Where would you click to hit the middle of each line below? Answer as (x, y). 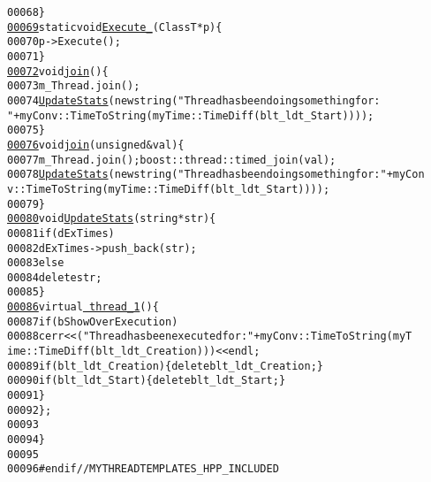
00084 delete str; (55, 277)
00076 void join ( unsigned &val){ (96, 145)
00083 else (36, 263)
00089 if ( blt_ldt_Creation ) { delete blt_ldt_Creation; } (166, 366)
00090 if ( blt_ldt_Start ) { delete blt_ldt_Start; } (147, 381)
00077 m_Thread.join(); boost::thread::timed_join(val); (172, 160)
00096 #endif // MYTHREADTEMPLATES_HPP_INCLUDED (143, 469)
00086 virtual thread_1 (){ (83, 307)
